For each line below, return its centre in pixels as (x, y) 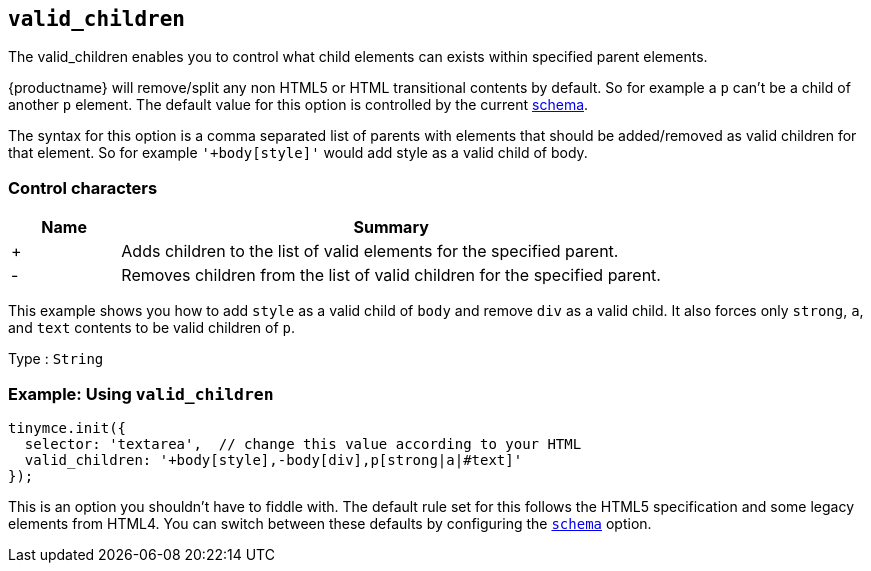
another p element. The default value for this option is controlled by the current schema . (298, 105)
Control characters (83, 187)
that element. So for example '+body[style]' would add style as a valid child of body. (298, 153)
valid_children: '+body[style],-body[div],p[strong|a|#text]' (273, 459)
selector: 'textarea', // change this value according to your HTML (303, 443)
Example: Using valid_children (141, 393)
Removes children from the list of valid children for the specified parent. (391, 275)
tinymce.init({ (67, 427)
